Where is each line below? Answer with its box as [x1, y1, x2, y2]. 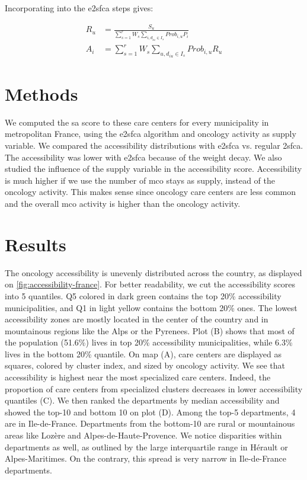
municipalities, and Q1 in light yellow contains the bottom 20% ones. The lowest [5, 301, 298, 313]
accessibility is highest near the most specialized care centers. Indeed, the [5, 371, 271, 383]
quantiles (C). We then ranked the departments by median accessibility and [5, 394, 280, 407]
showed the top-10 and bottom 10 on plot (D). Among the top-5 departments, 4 [5, 405, 296, 418]
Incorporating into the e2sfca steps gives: [5, 2, 153, 14]
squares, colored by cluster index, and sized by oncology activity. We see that [5, 359, 285, 372]
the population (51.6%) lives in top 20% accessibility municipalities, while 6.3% [5, 336, 293, 348]
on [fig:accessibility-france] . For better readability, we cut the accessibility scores [5, 278, 296, 290]
